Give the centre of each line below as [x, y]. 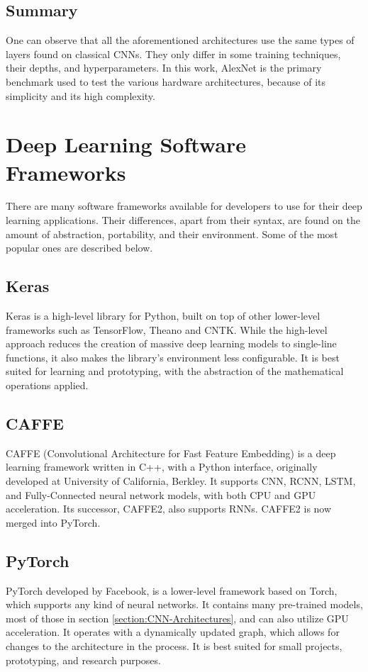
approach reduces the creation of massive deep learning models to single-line [171, 343]
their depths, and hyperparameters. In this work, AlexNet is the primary [164, 68]
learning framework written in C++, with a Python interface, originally [162, 467]
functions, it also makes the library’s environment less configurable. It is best [173, 357]
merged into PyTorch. [53, 522]
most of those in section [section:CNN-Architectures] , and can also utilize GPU [177, 618]
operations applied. [47, 385]
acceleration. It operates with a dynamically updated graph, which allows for [173, 632]
